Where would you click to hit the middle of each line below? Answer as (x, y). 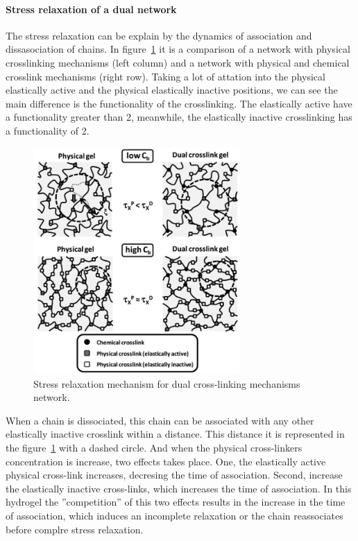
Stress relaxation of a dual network (91, 9)
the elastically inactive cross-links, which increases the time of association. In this (179, 488)
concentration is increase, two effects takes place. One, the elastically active (166, 461)
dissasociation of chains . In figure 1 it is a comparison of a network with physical (178, 49)
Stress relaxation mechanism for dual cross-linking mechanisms (167, 383)
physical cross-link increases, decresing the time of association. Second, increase (174, 475)
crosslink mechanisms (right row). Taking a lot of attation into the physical (165, 76)
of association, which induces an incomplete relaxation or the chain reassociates (174, 515)
